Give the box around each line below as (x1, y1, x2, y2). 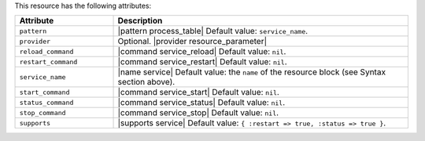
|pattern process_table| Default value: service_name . (117, 26, 309, 37)
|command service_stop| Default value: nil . (117, 107, 279, 118)
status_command (19, 98, 74, 107)
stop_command (19, 108, 66, 117)
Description (117, 16, 163, 27)
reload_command (19, 47, 74, 56)
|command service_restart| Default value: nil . (117, 56, 287, 67)
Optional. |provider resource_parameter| (117, 36, 268, 47)
